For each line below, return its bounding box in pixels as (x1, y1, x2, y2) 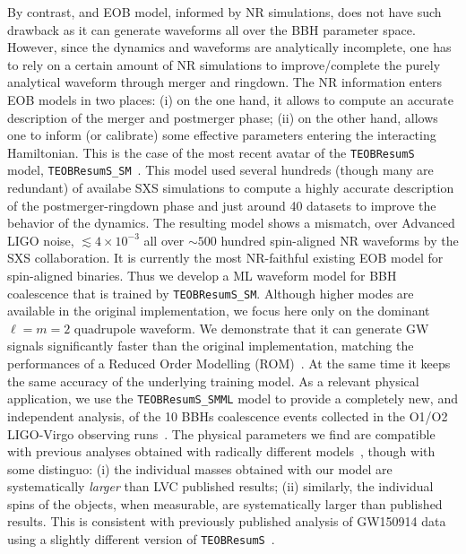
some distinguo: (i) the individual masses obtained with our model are (7, 459, 393, 478)
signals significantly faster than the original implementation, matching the (7, 336, 414, 355)
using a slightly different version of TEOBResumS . (7, 530, 275, 549)
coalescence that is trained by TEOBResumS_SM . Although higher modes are (7, 283, 414, 302)
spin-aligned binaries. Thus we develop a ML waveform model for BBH (7, 266, 397, 285)
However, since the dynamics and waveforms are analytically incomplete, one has (7, 38, 452, 56)
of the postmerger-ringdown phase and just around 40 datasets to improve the (7, 195, 436, 214)
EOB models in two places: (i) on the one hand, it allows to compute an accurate (7, 90, 454, 108)
